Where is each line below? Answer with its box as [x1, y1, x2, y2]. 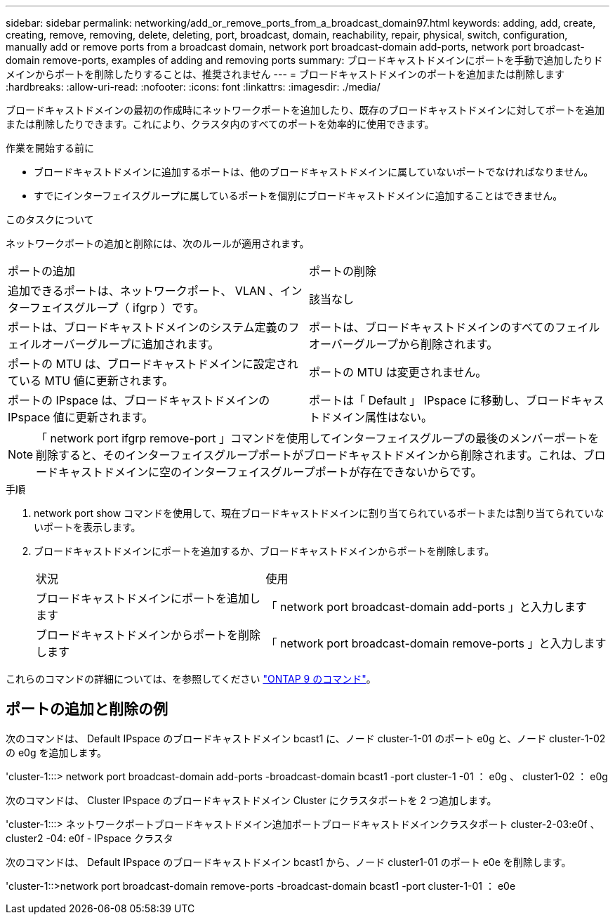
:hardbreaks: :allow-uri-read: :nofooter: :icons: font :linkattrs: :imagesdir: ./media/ [6, 81, 381, 93]
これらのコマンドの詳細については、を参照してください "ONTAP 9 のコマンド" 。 [6, 673, 376, 685]
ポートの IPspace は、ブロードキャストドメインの [8, 393, 270, 407]
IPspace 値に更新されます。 [8, 410, 154, 424]
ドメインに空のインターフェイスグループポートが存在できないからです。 [103, 465, 482, 479]
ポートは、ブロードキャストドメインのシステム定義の [8, 320, 289, 334]
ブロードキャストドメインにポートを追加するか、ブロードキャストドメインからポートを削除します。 [34, 545, 495, 557]
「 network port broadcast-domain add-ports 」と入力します [265, 600, 587, 614]
